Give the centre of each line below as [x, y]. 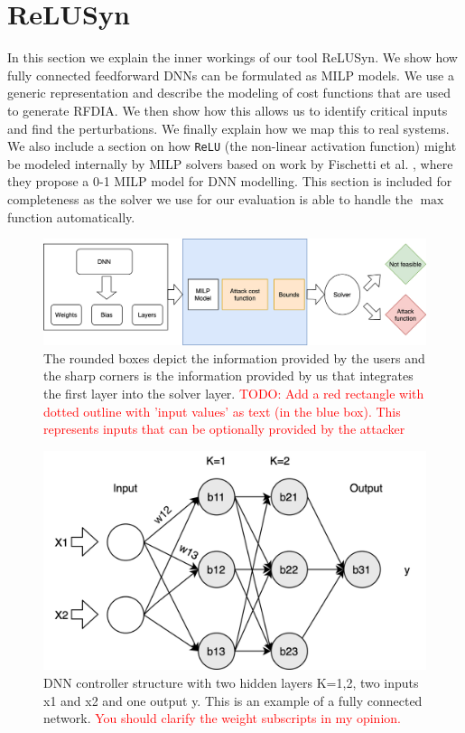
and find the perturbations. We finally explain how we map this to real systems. [228, 128]
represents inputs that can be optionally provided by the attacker [224, 429]
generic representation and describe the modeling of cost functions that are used [229, 93]
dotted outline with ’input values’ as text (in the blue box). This [222, 411]
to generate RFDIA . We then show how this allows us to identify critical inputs [228, 110]
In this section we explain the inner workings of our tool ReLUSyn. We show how [232, 57]
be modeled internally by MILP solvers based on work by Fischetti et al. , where [230, 163]
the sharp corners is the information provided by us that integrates [228, 376]
